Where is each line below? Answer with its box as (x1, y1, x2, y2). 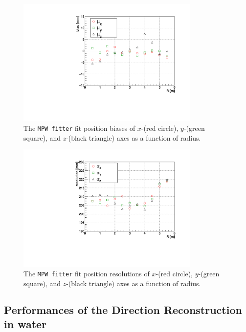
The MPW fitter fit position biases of (23, 123, 135, 133)
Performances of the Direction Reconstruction (4, 302, 242, 317)
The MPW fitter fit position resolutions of (23, 269, 150, 279)
